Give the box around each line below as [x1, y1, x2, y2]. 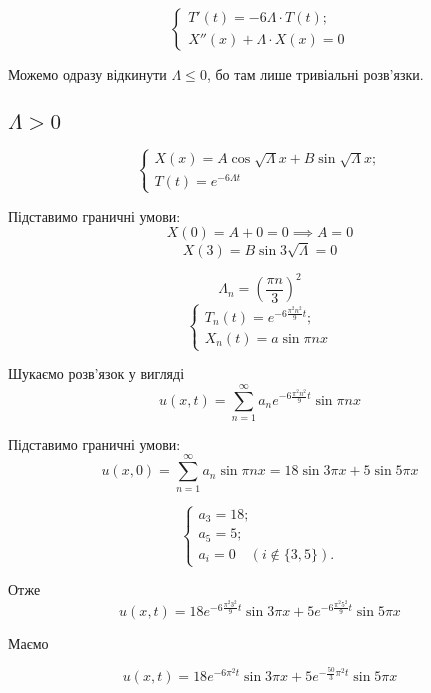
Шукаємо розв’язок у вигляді [8, 363, 185, 384]
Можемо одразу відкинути [8, 64, 167, 84]
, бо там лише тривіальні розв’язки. [206, 64, 424, 84]
